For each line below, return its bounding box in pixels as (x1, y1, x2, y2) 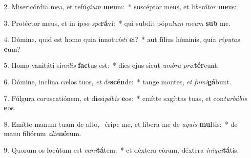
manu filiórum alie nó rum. (4, 128, 81, 138)
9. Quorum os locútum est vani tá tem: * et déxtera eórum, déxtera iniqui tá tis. (4, 144, 239, 155)
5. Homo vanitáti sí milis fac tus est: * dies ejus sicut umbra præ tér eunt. (4, 60, 219, 70)
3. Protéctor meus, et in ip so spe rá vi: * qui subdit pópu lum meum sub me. (4, 18, 230, 28)
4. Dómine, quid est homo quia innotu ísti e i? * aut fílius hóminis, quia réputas (4, 34, 240, 44)
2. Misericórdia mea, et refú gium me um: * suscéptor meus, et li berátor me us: (4, 1, 237, 11)
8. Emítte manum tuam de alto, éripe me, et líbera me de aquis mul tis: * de (4, 118, 238, 129)
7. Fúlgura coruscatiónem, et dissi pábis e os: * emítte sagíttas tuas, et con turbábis (4, 93, 247, 103)
